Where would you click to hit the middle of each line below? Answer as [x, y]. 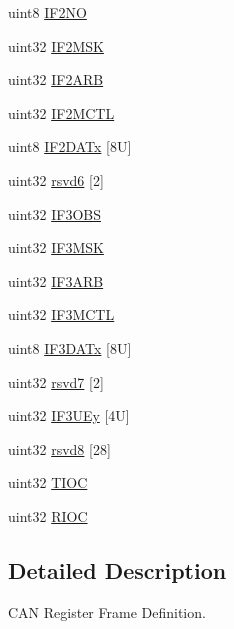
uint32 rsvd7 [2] [56, 381]
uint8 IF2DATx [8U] [70, 146]
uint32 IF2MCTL [61, 112]
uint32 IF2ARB [56, 79]
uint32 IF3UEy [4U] [69, 415]
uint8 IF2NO [47, 12]
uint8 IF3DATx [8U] [70, 347]
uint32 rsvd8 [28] [59, 448]
